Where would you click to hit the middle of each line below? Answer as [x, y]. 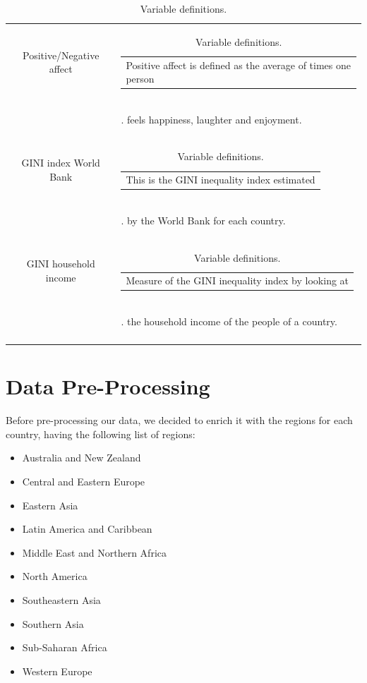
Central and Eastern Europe [84, 481]
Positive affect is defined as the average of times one [238, 65]
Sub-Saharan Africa [65, 647]
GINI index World [61, 163]
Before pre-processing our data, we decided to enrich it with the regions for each [179, 420]
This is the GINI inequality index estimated [221, 180]
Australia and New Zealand [82, 458]
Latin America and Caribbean [87, 529]
